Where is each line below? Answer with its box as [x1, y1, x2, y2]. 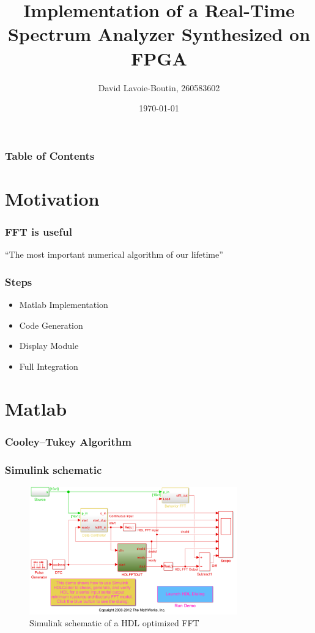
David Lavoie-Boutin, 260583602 [98, 81, 220, 94]
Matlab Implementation [19, 298, 108, 311]
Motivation [5, 185, 100, 211]
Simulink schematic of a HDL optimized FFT [29, 616, 199, 629]
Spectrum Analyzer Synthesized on [7, 21, 311, 47]
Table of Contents [5, 148, 95, 163]
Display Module [19, 339, 79, 352]
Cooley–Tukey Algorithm [5, 433, 132, 449]
